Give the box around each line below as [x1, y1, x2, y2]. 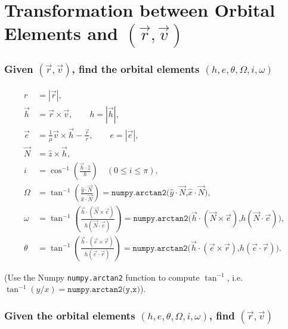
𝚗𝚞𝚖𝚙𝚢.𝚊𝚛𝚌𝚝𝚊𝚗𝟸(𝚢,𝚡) [67, 285, 140, 294]
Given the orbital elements [4, 308, 135, 322]
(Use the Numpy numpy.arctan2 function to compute [4, 270, 200, 283]
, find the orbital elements [72, 62, 200, 76]
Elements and [4, 21, 118, 45]
